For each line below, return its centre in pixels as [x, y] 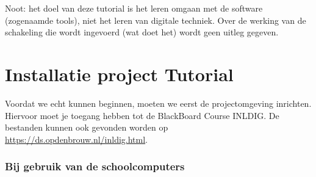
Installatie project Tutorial [119, 74]
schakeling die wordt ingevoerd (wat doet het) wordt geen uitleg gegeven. [142, 32]
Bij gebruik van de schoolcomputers [95, 166]
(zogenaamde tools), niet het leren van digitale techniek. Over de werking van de [156, 20]
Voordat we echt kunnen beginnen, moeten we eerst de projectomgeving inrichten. [158, 103]
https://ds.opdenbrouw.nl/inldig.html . [77, 139]
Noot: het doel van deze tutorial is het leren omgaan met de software [134, 8]
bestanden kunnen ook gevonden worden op [87, 127]
